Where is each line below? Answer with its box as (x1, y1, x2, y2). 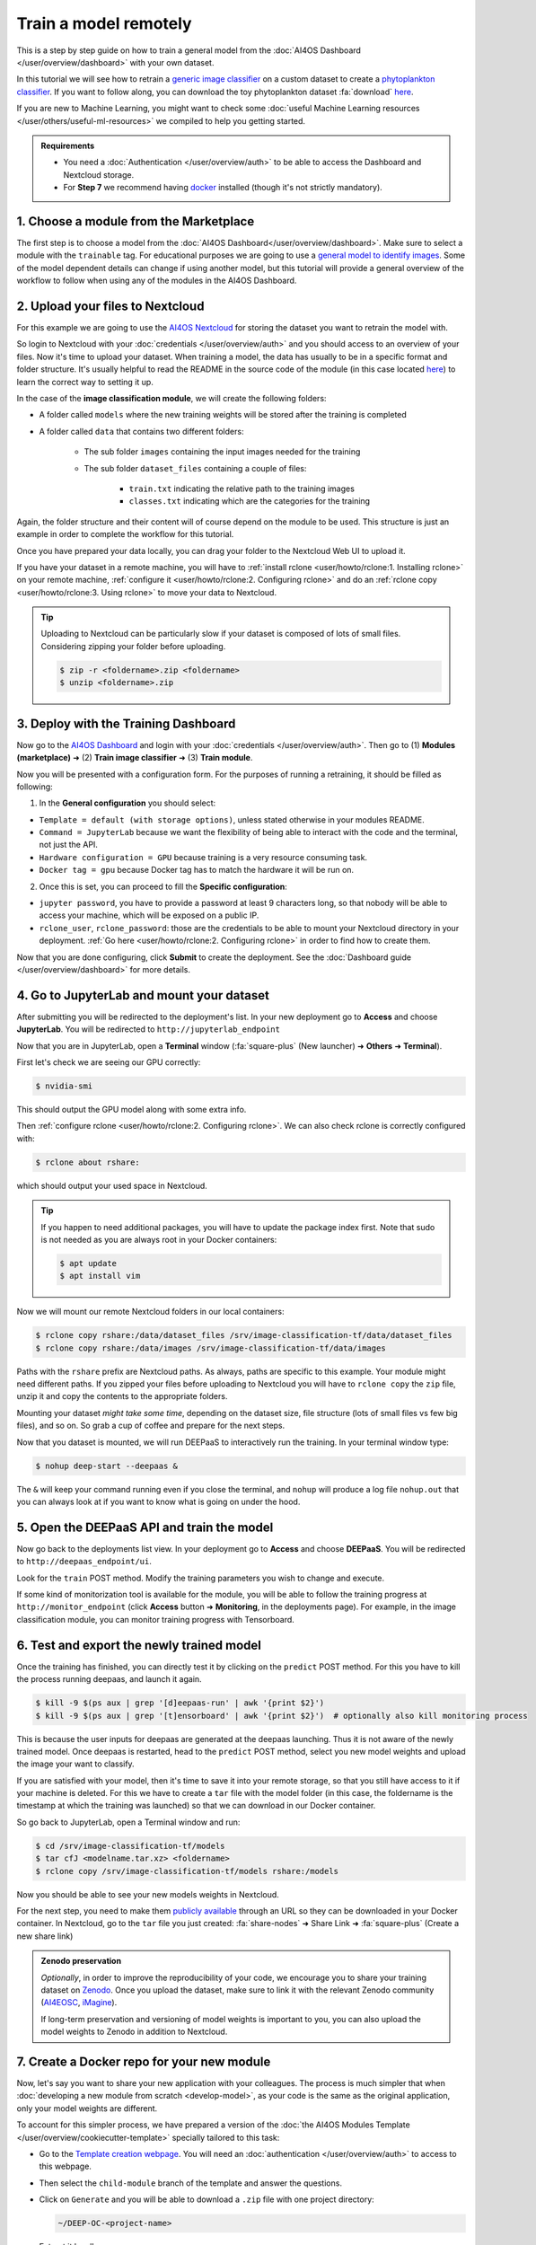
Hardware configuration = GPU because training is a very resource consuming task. (39, 851, 368, 862)
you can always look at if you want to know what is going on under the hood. (16, 1496, 301, 1507)
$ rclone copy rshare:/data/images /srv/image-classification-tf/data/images (35, 1343, 386, 1353)
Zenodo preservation (40, 1956, 121, 1967)
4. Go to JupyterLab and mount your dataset (16, 988, 269, 1003)
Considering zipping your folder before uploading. (40, 640, 226, 651)
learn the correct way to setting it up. (16, 376, 154, 387)
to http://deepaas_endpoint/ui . (16, 1556, 152, 1567)
